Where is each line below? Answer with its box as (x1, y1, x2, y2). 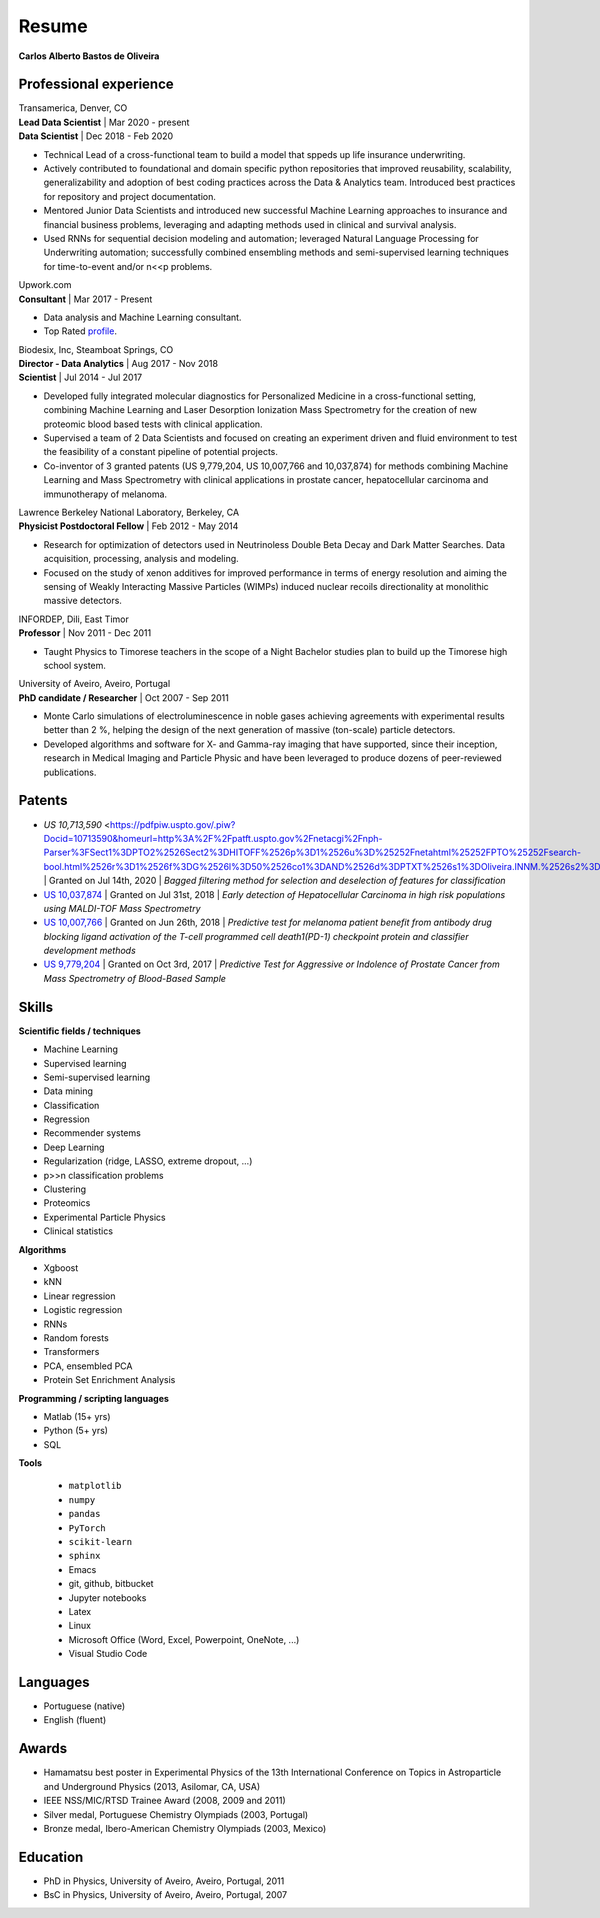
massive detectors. (43, 595, 122, 607)
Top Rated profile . (43, 325, 117, 337)
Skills (18, 998, 54, 1015)
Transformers (43, 1346, 100, 1358)
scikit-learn (68, 1536, 133, 1548)
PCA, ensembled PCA (43, 1360, 133, 1372)
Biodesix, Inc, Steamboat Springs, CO (18, 343, 174, 355)
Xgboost (43, 1262, 79, 1274)
